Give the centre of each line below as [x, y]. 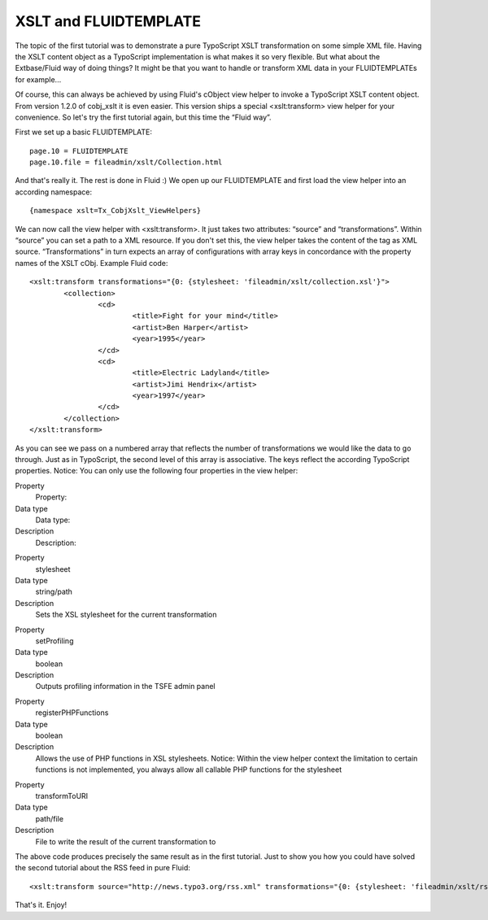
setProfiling [54, 641]
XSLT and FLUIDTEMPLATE [108, 21]
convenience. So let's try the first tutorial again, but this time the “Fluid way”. [143, 117]
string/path [54, 592]
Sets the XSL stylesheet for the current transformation [126, 615]
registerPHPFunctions [72, 713]
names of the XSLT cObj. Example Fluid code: [91, 263]
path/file [50, 818]
